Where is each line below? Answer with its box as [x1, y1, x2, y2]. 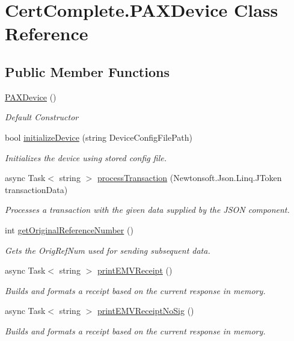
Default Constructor [5, 111, 79, 123]
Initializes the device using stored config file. [5, 151, 167, 164]
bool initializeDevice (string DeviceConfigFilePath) [5, 131, 193, 143]
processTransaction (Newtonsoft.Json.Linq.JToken [97, 171, 282, 184]
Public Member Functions [5, 62, 170, 81]
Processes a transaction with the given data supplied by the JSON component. [5, 203, 290, 216]
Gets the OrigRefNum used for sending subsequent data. [5, 244, 210, 256]
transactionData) [5, 183, 68, 195]
